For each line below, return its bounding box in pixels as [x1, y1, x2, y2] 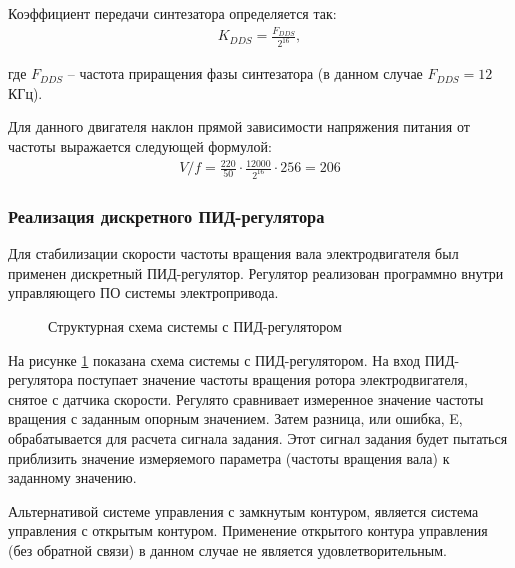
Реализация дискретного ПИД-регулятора [8, 203, 325, 228]
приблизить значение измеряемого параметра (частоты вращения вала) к [8, 447, 450, 468]
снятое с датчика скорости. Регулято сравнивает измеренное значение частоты [8, 388, 484, 409]
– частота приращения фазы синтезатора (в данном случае [67, 63, 423, 84]
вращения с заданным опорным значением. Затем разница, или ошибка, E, [8, 408, 463, 429]
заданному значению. [8, 467, 137, 488]
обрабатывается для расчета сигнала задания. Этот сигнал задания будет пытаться [8, 427, 508, 448]
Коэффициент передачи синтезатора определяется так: [8, 3, 337, 23]
